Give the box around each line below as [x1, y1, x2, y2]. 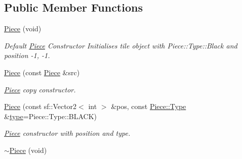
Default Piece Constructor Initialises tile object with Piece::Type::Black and [4, 40, 237, 50]
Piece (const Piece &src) [4, 67, 80, 77]
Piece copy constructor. [4, 84, 76, 94]
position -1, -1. [4, 50, 50, 61]
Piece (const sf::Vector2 [4, 101, 77, 112]
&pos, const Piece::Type [111, 101, 186, 112]
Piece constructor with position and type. [4, 128, 131, 138]
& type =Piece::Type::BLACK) [4, 111, 97, 121]
